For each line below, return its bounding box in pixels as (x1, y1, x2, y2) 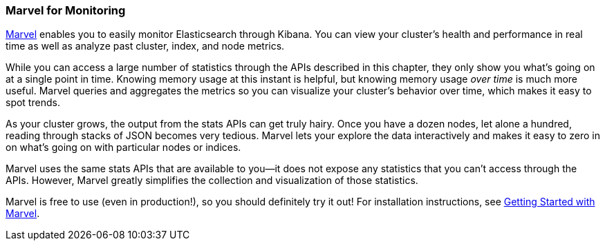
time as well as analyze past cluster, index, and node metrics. (6, 40, 285, 52)
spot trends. (6, 96, 60, 109)
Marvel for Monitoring (6, 3, 126, 17)
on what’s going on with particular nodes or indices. (6, 141, 241, 154)
